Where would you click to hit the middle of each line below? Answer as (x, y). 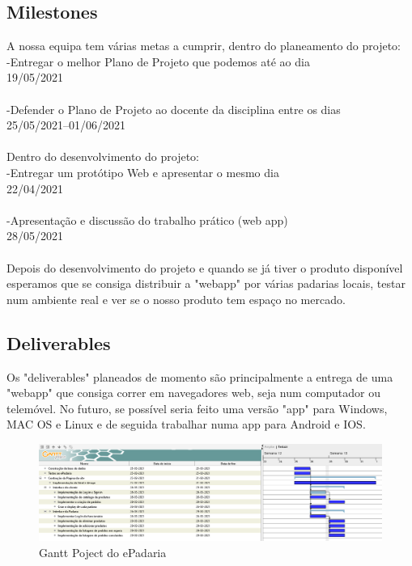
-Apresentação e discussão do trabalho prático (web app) (147, 220)
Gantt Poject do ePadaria (103, 552)
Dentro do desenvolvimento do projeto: (103, 156)
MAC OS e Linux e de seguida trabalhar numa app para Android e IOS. (186, 424)
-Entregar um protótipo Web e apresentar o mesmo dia (143, 172)
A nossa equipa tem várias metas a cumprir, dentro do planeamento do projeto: (204, 46)
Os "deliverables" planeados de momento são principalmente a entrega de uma (200, 376)
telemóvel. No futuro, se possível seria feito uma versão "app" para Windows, (197, 408)
